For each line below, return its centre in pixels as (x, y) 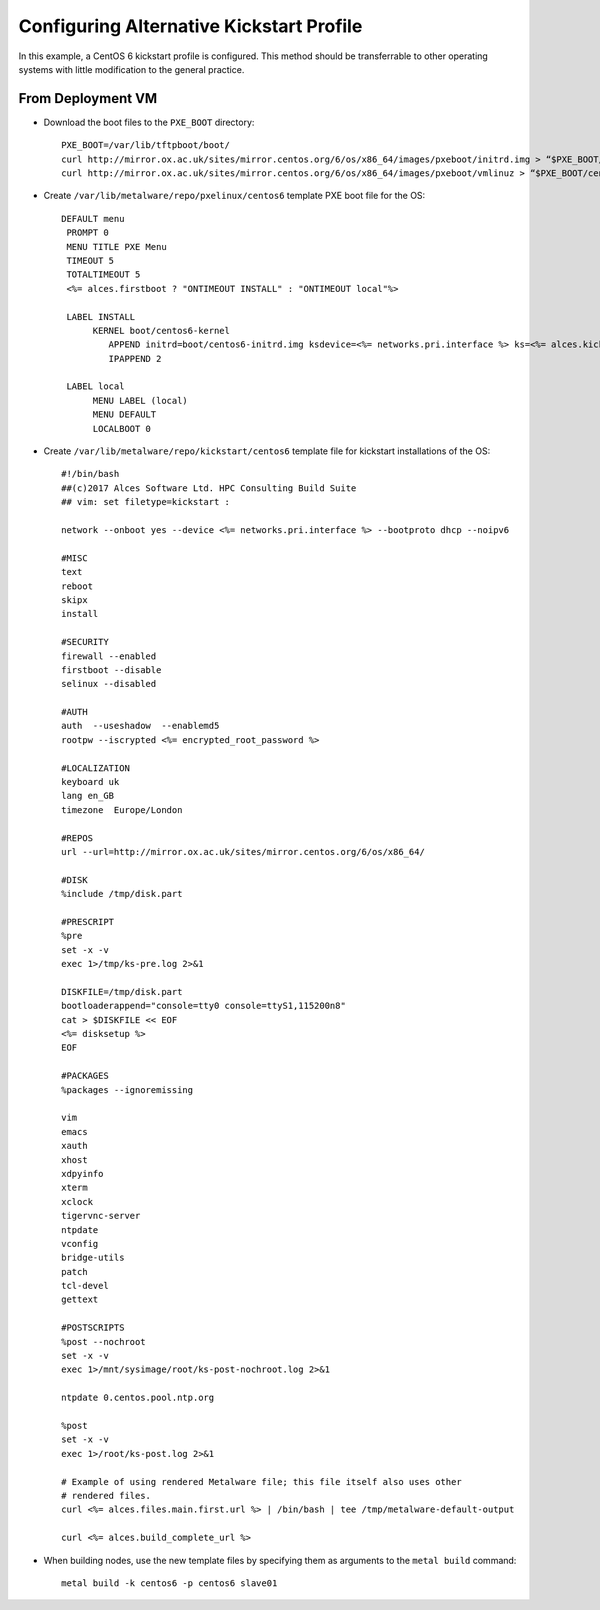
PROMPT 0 (87, 233)
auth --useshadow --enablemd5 (140, 726)
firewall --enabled (109, 656)
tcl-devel (85, 1286)
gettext (80, 1299)
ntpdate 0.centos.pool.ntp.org (138, 1398)
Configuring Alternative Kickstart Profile (190, 26)
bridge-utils (93, 1258)
